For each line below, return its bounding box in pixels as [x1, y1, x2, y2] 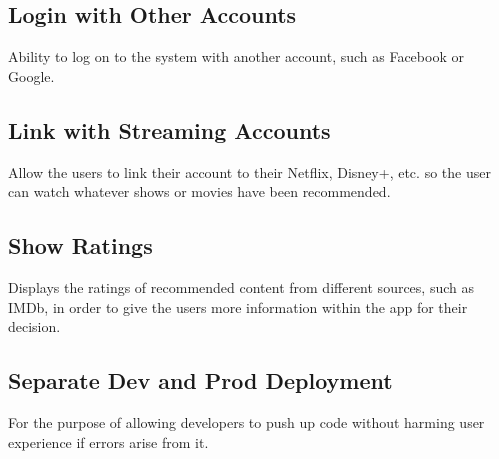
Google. [8, 65, 55, 86]
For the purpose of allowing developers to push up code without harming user [8, 411, 485, 432]
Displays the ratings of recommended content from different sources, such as [8, 276, 474, 297]
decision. [8, 316, 61, 337]
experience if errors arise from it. [8, 431, 209, 452]
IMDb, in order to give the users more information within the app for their [8, 296, 468, 317]
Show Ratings [8, 230, 153, 261]
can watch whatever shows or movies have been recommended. [8, 181, 391, 202]
